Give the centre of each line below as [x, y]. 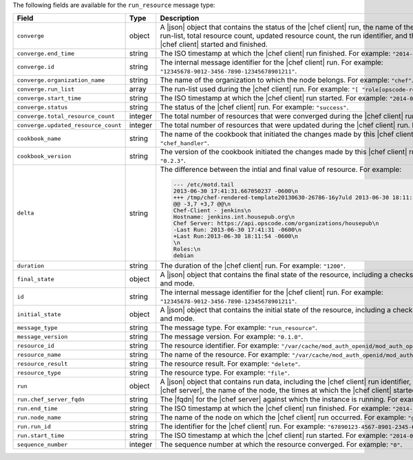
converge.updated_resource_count [69, 125]
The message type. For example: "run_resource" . [239, 328]
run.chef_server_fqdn [51, 399]
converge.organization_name [61, 80]
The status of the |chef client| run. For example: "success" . [254, 107]
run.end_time [37, 408]
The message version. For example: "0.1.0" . [232, 337]
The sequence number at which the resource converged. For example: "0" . [281, 445]
